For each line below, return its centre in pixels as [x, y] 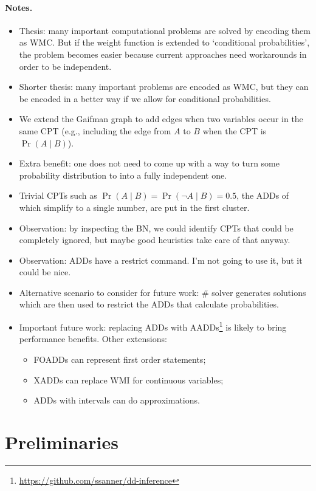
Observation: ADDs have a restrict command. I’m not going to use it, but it [161, 260]
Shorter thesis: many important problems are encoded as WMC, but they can [164, 87]
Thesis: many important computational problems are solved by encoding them [165, 30]
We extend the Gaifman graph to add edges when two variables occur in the [161, 119]
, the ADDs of [263, 195]
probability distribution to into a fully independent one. [123, 175]
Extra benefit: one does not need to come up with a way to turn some [149, 163]
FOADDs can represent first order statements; [120, 359]
